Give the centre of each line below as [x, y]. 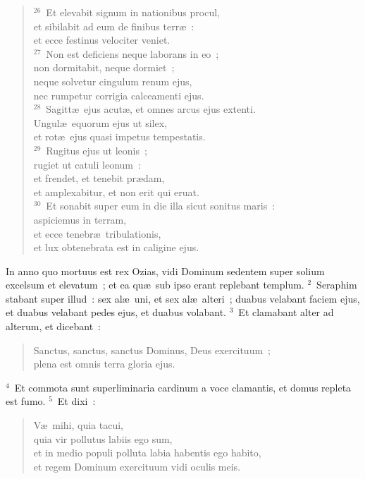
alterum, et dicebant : [53, 326]
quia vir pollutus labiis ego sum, [103, 438]
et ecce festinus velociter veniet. [102, 40]
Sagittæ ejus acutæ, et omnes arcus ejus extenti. [151, 109]
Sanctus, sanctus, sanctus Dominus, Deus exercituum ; [152, 350]
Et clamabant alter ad [286, 312]
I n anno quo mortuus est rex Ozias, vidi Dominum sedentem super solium [165, 271]
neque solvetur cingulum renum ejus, [113, 81]
